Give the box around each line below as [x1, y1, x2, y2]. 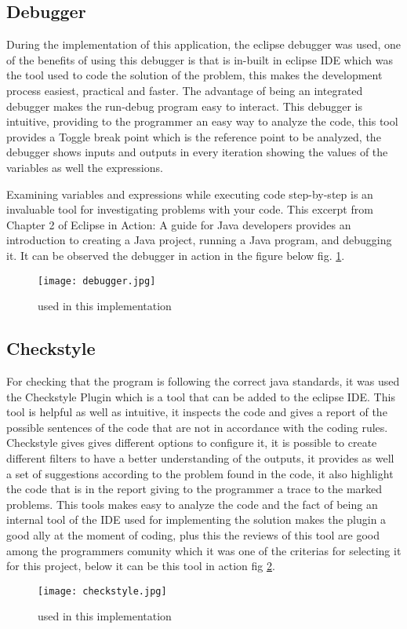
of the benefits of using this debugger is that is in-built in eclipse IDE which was [6, 51, 393, 68]
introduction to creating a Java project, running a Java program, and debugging [6, 232, 392, 248]
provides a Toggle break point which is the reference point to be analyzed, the [6, 128, 381, 144]
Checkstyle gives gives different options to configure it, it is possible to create [6, 434, 377, 451]
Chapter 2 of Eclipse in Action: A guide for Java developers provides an [6, 216, 351, 232]
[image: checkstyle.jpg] [38, 585, 167, 597]
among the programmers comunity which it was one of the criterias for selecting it [6, 542, 402, 558]
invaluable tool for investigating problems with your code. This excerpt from [6, 201, 373, 218]
